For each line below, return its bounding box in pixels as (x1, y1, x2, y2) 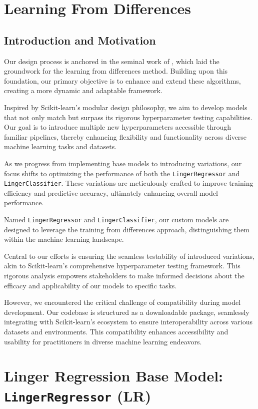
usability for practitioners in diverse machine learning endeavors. (4, 336, 202, 346)
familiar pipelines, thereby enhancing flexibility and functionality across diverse (4, 131, 247, 142)
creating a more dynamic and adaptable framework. (4, 85, 162, 96)
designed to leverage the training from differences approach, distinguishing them (4, 224, 249, 234)
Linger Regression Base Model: (4, 365, 223, 386)
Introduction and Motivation (4, 32, 156, 48)
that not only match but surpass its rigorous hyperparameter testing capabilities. (4, 112, 252, 122)
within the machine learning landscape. (4, 234, 124, 244)
